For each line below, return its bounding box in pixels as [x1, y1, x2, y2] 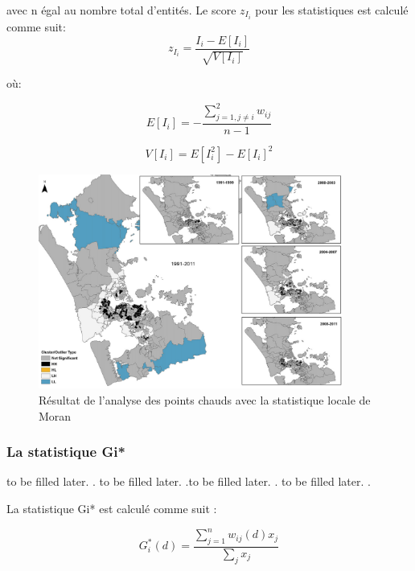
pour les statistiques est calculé [255, 2, 409, 18]
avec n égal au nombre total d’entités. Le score [6, 2, 236, 18]
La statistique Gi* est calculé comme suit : [6, 500, 217, 516]
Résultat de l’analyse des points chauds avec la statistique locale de [39, 392, 371, 408]
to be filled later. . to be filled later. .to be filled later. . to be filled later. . [6, 473, 371, 490]
